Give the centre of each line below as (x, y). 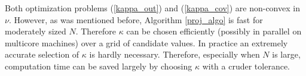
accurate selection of (42, 54)
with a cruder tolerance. (246, 66)
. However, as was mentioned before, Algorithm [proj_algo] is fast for (136, 19)
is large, (286, 54)
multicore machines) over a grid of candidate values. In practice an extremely (146, 42)
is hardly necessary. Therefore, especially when (175, 54)
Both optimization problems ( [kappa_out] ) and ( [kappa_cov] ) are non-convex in (152, 8)
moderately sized (36, 31)
